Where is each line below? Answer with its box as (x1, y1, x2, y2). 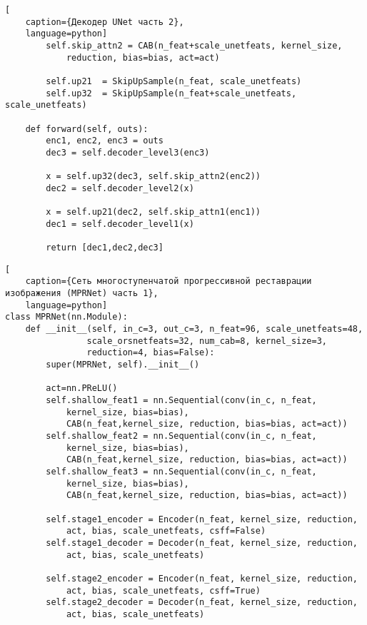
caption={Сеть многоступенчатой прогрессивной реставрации (25, 276, 312, 287)
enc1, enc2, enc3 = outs (46, 136, 164, 146)
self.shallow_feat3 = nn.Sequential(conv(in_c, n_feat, (46, 466, 317, 477)
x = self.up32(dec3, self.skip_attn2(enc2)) (46, 171, 261, 182)
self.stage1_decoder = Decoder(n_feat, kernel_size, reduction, (46, 537, 358, 548)
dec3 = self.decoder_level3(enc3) (46, 147, 210, 158)
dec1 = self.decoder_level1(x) (46, 218, 194, 229)
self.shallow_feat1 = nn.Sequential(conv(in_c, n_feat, (46, 395, 317, 405)
